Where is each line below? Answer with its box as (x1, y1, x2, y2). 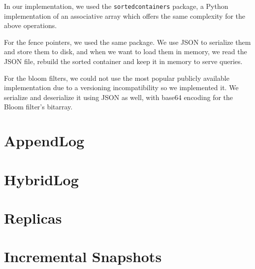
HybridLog (4, 169, 79, 189)
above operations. (4, 20, 57, 31)
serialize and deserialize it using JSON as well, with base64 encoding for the (4, 92, 233, 102)
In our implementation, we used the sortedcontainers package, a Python (4, 1, 228, 11)
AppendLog (4, 131, 85, 151)
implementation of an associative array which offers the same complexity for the (4, 10, 246, 21)
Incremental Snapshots (4, 246, 162, 267)
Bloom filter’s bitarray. (4, 101, 73, 112)
